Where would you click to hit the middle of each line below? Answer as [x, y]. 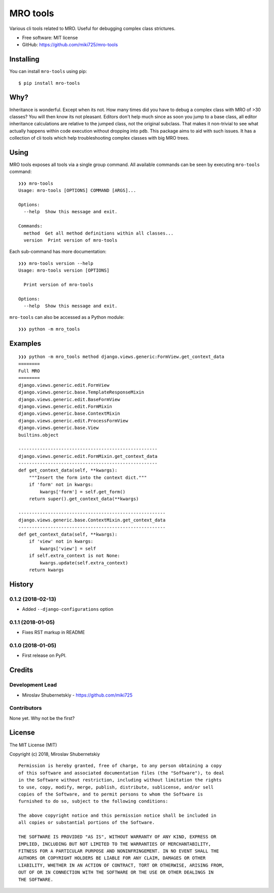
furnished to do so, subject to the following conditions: [93, 801]
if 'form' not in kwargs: [61, 485]
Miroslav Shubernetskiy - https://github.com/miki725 [77, 695]
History [22, 584]
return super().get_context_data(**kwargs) [84, 499]
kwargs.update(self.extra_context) [84, 563]
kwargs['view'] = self [68, 549]
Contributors [26, 708]
